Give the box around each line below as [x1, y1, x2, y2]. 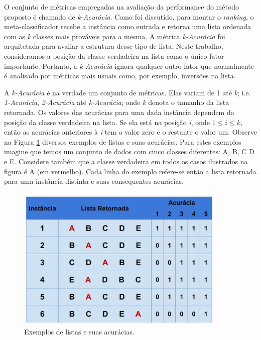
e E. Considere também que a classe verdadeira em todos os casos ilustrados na [4, 156, 248, 166]
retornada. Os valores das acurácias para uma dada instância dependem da [4, 106, 234, 117]
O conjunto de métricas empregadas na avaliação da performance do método [4, 2, 239, 12]
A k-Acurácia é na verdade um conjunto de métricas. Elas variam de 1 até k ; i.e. [4, 87, 251, 97]
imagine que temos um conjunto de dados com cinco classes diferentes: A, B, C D [4, 146, 254, 157]
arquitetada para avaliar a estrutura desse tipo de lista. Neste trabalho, [4, 41, 223, 51]
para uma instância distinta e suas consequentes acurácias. [4, 176, 184, 186]
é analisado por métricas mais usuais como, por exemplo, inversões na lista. [4, 70, 236, 81]
